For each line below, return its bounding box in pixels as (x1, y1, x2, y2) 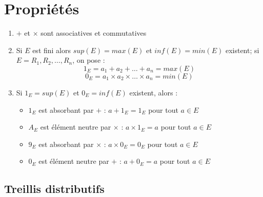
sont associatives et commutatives (41, 28, 147, 38)
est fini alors (32, 44, 71, 55)
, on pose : (72, 55, 105, 65)
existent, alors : (129, 87, 178, 97)
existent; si (225, 44, 259, 55)
